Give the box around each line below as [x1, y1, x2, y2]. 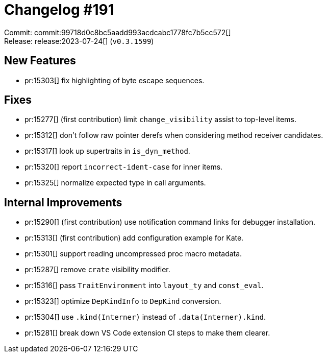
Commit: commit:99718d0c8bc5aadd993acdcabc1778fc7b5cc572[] [4, 28, 231, 37]
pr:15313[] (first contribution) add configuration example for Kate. [24, 233, 244, 243]
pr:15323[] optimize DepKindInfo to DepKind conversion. [24, 297, 221, 306]
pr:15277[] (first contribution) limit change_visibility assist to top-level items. [24, 115, 296, 124]
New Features [4, 54, 76, 67]
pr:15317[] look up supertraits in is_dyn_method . [24, 147, 190, 156]
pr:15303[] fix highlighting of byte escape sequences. [24, 76, 205, 85]
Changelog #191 [4, 1, 114, 18]
